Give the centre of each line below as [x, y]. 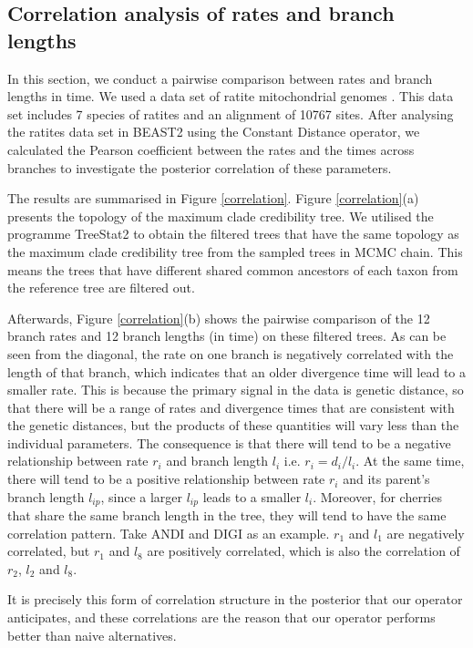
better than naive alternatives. [92, 635]
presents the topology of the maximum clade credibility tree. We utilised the [221, 216]
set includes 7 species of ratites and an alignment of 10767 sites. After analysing [231, 113]
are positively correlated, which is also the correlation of [303, 551]
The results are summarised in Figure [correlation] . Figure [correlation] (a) [213, 198]
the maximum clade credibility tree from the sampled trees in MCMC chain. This [235, 251]
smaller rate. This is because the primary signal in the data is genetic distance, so [236, 390]
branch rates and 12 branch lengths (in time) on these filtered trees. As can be [227, 336]
